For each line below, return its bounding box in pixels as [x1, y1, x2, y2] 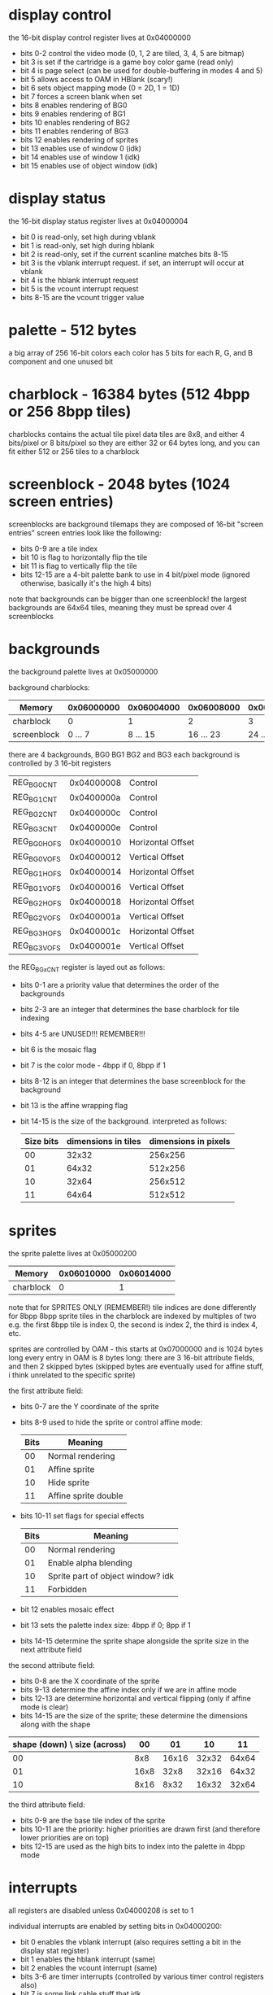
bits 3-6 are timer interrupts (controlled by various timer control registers [19, 1971, 264, 1981]
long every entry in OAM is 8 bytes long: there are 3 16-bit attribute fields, [8, 1352, 255, 1362]
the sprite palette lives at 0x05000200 [8, 1248, 137, 1258]
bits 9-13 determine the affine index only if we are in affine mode [19, 1684, 237, 1694]
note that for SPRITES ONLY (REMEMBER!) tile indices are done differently [8, 1302, 257, 1312]
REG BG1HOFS [12, 865, 62, 878]
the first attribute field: [8, 1386, 84, 1395]
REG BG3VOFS [12, 940, 61, 953]
